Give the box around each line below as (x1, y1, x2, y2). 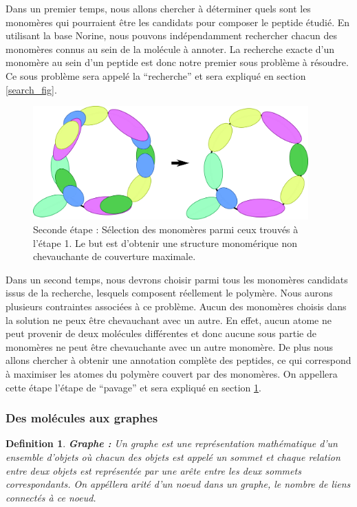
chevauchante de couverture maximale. (33, 249, 196, 263)
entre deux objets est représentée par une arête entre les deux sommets (6, 463, 301, 477)
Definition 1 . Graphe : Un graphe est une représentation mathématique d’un (6, 436, 338, 451)
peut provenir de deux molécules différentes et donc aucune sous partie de (6, 326, 316, 341)
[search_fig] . (6, 82, 57, 96)
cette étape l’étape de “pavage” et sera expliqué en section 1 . (6, 380, 261, 394)
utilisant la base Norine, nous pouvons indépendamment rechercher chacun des (6, 28, 337, 43)
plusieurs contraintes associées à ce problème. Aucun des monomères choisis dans (6, 299, 347, 313)
